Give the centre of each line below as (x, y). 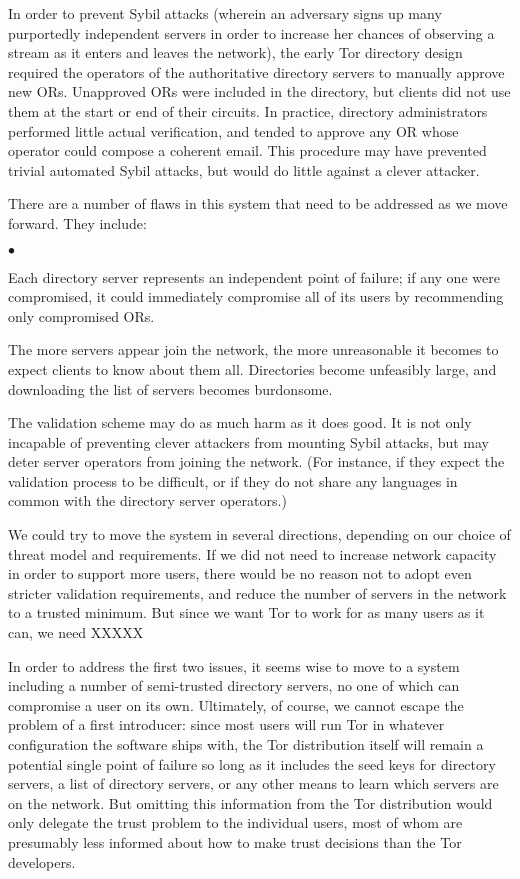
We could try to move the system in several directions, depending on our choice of (259, 534)
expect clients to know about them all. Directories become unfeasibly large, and (252, 368)
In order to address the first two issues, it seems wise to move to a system (234, 665)
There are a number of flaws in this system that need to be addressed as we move (258, 203)
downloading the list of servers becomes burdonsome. (170, 388)
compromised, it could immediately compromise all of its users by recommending (256, 296)
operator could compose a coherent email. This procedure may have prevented (247, 150)
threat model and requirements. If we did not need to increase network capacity (252, 553)
